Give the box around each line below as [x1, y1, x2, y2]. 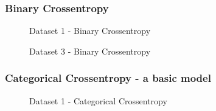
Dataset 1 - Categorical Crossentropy [29, 94, 167, 107]
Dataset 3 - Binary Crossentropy [29, 44, 151, 57]
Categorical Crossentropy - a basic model [5, 70, 211, 86]
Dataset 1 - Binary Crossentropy [29, 24, 151, 37]
